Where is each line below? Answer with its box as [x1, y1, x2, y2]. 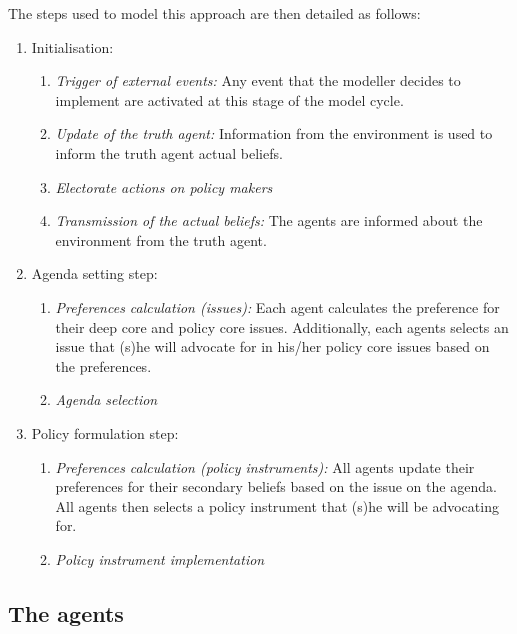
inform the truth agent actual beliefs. [55, 142, 283, 163]
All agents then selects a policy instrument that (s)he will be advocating [55, 495, 499, 516]
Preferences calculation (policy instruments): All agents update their [55, 456, 475, 477]
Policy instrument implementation [55, 548, 265, 569]
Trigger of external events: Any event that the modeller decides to [55, 70, 461, 91]
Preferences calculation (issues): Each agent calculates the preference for [55, 296, 500, 317]
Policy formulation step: [31, 422, 179, 443]
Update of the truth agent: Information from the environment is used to [55, 123, 493, 144]
